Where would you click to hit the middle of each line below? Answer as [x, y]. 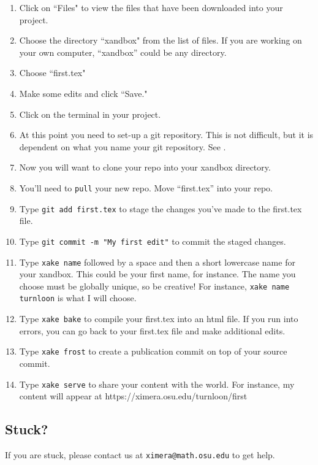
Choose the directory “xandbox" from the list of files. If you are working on [161, 40]
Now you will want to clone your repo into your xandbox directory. [145, 167]
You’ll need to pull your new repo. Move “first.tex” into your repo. [146, 187]
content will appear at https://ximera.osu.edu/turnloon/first [133, 396]
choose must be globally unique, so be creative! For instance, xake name [154, 286]
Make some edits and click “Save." [83, 93]
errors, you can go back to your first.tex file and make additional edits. [152, 330]
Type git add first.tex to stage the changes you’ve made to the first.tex [161, 208]
